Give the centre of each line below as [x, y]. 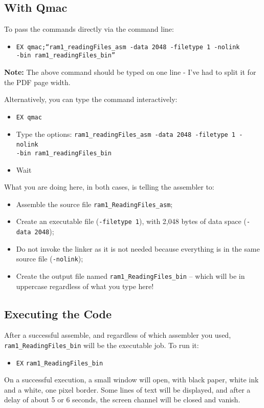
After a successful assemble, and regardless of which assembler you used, [118, 335]
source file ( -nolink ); [50, 259]
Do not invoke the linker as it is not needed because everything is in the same [138, 248]
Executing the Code [58, 313]
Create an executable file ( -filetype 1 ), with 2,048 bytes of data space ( [131, 221]
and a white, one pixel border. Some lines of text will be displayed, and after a [127, 389]
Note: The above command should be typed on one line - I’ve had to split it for [130, 72]
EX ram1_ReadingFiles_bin [60, 363]
